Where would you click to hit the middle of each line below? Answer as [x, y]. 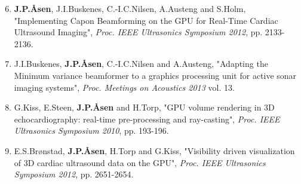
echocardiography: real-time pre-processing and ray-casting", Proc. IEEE [147, 119]
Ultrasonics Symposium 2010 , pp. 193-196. [91, 131]
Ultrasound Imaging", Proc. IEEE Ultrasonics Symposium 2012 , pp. [138, 32]
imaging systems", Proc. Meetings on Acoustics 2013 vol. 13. [124, 87]
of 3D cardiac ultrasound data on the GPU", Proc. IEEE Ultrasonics [140, 162]
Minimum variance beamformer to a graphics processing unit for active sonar [155, 75]
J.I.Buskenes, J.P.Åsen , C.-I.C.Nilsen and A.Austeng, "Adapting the [141, 64]
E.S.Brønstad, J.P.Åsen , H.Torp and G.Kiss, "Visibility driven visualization [154, 150]
